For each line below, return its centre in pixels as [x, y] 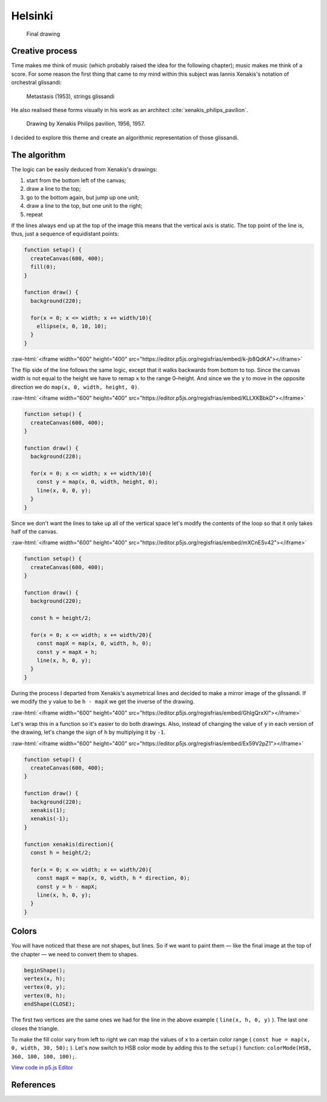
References [33, 1085]
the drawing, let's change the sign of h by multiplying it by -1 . [88, 732]
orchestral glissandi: [36, 82]
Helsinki [32, 16]
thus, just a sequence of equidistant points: [65, 234]
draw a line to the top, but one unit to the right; [84, 206]
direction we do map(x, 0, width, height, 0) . [75, 387]
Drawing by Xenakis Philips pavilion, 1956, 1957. [86, 124]
